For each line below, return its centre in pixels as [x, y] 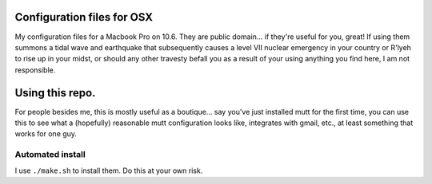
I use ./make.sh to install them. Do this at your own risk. [109, 170]
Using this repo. [55, 93]
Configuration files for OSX [84, 17]
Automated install [50, 155]
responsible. [35, 70]
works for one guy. [46, 134]
